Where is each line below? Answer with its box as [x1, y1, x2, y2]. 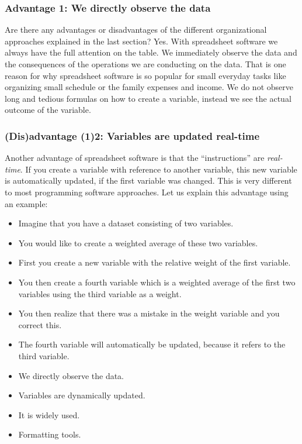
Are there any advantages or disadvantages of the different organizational [5, 23, 267, 36]
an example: [5, 197, 48, 209]
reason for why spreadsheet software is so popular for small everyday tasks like [5, 69, 286, 81]
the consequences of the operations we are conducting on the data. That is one [5, 58, 286, 70]
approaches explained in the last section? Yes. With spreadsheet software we [5, 35, 278, 47]
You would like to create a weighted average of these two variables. [18, 236, 258, 249]
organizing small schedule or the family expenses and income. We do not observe [5, 81, 293, 93]
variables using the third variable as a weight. [18, 287, 182, 300]
